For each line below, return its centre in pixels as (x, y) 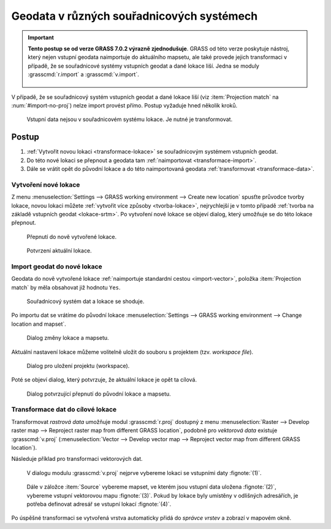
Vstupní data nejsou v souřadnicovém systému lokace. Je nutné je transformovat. (130, 119)
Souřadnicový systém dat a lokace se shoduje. (86, 301)
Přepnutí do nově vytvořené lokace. (72, 237)
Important (41, 37)
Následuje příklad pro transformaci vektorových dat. (77, 459)
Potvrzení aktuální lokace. (59, 251)
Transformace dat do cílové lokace (64, 410)
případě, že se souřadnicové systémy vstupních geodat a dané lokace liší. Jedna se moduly (144, 66)
